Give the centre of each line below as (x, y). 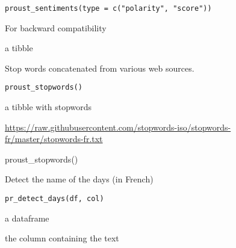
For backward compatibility (56, 27)
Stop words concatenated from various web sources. (100, 68)
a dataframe (27, 218)
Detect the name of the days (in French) (79, 179)
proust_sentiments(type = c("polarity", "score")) (108, 8)
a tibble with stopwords (48, 107)
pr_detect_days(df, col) (54, 199)
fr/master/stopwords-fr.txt (54, 139)
